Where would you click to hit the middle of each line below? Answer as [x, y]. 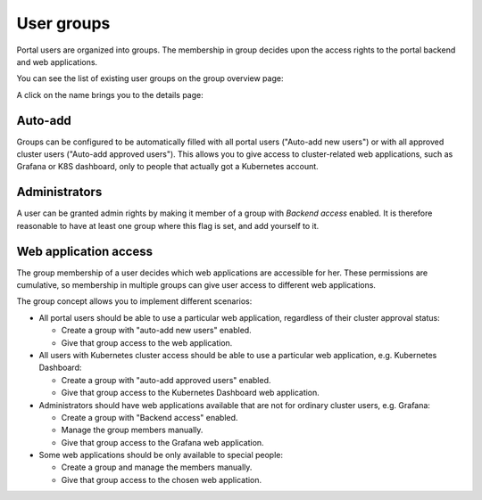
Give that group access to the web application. [147, 342]
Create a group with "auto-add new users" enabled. [156, 331]
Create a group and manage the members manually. [157, 467]
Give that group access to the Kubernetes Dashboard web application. [191, 393]
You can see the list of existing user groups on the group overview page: [150, 78]
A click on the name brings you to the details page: [110, 94]
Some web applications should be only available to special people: [161, 455]
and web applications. [57, 61]
